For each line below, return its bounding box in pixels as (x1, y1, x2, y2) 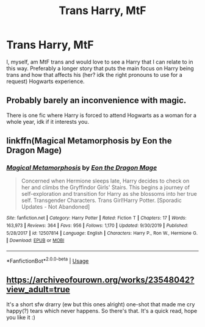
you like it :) (6, 314, 35, 321)
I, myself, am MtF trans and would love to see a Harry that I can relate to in (6, 58, 193, 65)
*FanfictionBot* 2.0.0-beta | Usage (6, 256, 89, 264)
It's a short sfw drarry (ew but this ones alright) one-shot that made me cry (6, 300, 195, 308)
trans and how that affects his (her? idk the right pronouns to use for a (6, 71, 183, 78)
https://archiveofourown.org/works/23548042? (6, 275, 195, 286)
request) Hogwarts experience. (6, 77, 85, 85)
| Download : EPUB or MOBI (6, 237, 65, 244)
